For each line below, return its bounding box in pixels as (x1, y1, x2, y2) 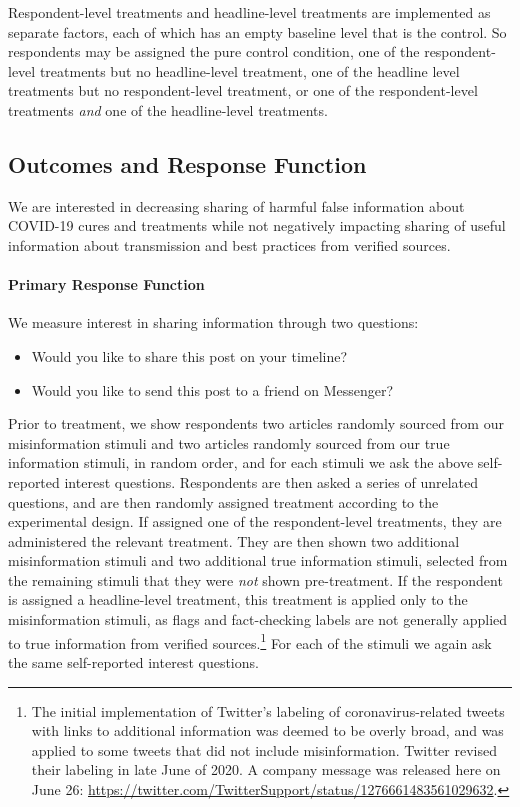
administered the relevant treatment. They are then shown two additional (8, 530, 460, 551)
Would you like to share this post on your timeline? (31, 345, 348, 366)
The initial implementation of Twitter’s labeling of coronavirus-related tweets (31, 700, 505, 721)
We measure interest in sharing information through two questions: (8, 312, 419, 333)
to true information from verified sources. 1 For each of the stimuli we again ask (8, 629, 492, 653)
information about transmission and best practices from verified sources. (8, 234, 451, 255)
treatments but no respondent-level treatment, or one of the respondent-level (8, 80, 478, 101)
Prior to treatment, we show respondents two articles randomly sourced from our (8, 413, 504, 434)
